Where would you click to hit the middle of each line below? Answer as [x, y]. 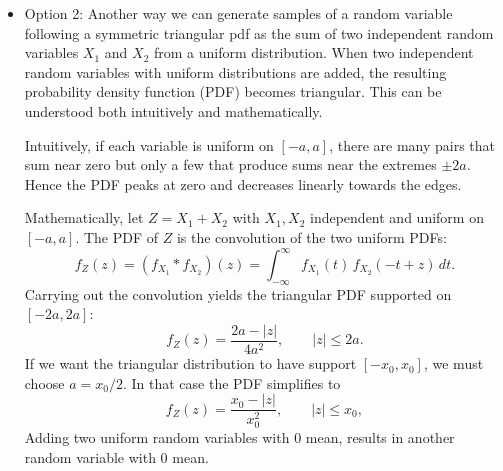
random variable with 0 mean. [116, 457]
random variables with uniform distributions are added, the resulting [235, 71]
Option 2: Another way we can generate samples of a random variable [238, 13]
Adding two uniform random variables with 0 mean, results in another [239, 437]
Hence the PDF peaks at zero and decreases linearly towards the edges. [243, 183]
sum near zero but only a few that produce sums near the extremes [230, 164]
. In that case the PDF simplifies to [231, 382]
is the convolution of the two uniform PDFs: [311, 236]
